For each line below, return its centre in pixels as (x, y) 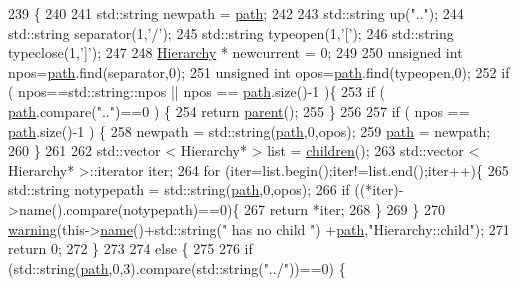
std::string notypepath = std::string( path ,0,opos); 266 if (179, 189)
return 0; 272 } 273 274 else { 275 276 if (130, 248)
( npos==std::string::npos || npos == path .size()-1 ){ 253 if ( (197, 91)
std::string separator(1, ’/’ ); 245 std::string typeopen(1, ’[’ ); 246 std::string (231, 32)
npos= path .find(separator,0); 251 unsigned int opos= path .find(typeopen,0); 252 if (259, 71)
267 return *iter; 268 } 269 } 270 (344, 208)
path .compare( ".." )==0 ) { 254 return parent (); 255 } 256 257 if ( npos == (239, 110)
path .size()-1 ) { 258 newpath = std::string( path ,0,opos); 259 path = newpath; (249, 130)
